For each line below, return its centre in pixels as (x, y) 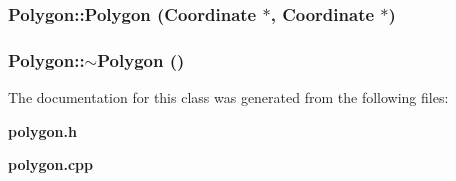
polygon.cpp (50, 164)
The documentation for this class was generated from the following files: (228, 97)
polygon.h (42, 130)
